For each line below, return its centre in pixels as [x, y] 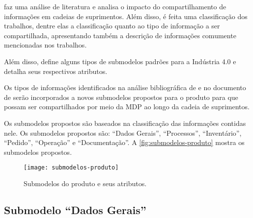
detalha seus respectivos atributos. [56, 71]
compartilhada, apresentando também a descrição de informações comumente [120, 35]
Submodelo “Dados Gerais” [75, 209]
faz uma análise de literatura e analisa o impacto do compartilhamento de [115, 6]
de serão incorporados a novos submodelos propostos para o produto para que [121, 97]
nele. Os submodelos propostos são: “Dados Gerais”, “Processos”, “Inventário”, [123, 133]
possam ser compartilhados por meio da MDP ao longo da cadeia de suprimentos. [127, 107]
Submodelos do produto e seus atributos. [85, 183]
